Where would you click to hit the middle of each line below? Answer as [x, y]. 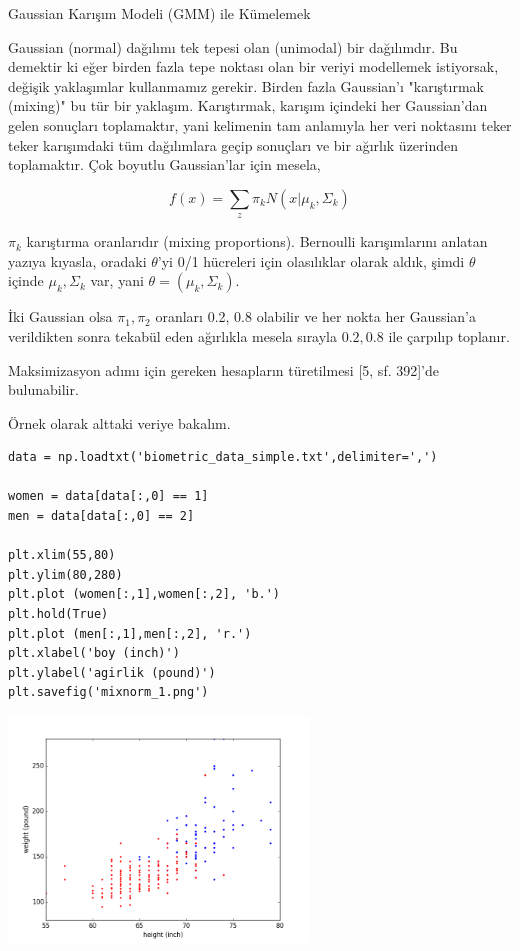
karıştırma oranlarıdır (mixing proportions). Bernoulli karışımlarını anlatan [257, 241]
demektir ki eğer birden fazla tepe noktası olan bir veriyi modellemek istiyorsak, [253, 66]
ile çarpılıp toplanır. [449, 335]
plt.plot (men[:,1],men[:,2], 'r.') [130, 633]
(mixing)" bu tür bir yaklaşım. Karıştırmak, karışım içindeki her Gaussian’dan [248, 105]
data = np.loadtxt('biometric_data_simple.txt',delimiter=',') [223, 457]
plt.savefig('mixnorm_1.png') [108, 692]
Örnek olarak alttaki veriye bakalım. [119, 422]
